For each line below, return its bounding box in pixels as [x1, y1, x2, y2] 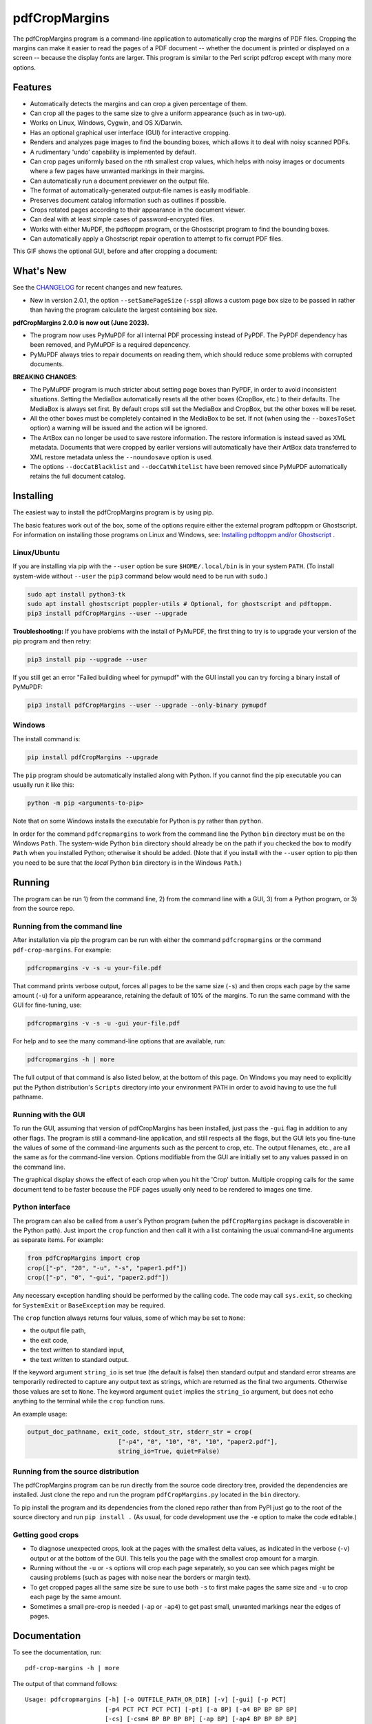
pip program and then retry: [12, 637, 92, 645]
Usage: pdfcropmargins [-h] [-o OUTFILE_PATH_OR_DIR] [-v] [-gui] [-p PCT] [25, 1696, 287, 1703]
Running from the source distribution [12, 1466, 139, 1476]
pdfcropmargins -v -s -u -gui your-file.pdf [27, 1019, 180, 1028]
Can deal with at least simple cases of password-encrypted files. [30, 215, 215, 223]
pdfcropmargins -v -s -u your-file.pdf [27, 964, 162, 972]
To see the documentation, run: [12, 1648, 102, 1656]
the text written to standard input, [30, 1345, 125, 1354]
